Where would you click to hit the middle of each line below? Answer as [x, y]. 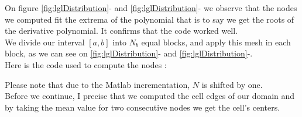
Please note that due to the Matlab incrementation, [97, 84]
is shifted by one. [232, 84]
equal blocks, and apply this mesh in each [216, 42]
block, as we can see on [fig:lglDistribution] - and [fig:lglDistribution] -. [129, 53]
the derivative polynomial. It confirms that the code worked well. [121, 31]
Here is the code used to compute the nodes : [86, 64]
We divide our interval [45, 42]
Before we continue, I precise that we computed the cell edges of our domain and [150, 96]
